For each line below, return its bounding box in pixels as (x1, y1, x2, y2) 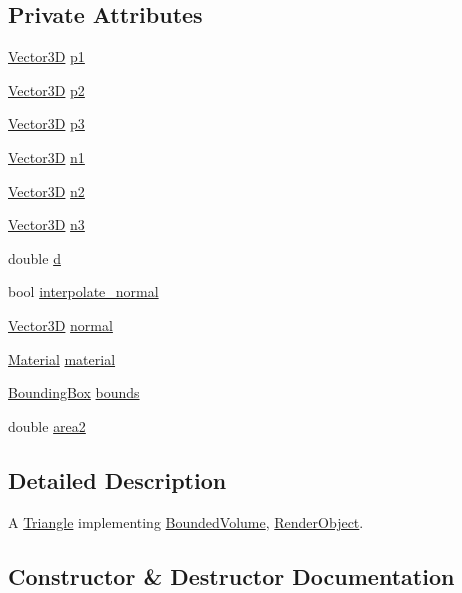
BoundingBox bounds (8, 382, 140, 403)
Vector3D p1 (8, 46, 85, 67)
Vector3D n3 (8, 214, 85, 235)
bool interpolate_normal (8, 281, 159, 302)
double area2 (8, 415, 86, 436)
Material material (8, 348, 116, 369)
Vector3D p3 (8, 113, 85, 134)
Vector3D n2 (8, 180, 85, 201)
